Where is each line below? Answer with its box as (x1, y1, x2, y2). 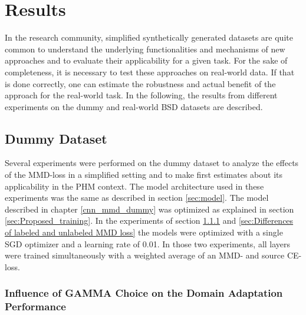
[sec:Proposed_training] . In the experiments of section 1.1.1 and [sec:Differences (5, 214, 294, 227)
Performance (5, 299, 66, 314)
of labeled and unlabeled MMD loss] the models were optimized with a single (5, 226, 283, 238)
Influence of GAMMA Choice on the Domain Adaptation (5, 286, 283, 300)
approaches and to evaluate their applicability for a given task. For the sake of (5, 54, 288, 67)
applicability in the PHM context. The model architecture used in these (5, 180, 264, 192)
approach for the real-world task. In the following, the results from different (5, 89, 278, 101)
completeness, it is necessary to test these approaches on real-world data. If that (5, 65, 295, 78)
